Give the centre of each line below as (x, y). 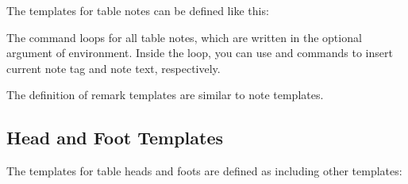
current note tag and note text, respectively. (114, 68)
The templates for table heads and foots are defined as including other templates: (204, 171)
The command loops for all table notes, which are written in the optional (184, 37)
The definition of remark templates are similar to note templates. (165, 95)
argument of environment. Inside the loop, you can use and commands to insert (200, 53)
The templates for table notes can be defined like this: (138, 10)
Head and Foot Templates (115, 138)
